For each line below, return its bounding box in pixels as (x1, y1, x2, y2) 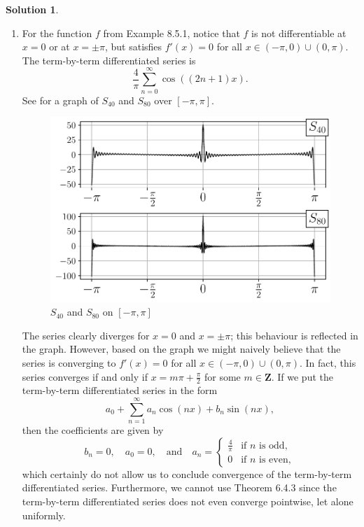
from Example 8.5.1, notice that (103, 25, 240, 40)
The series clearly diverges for (22, 328, 150, 342)
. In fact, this (300, 356, 356, 370)
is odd (259, 440, 285, 451)
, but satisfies (104, 39, 162, 54)
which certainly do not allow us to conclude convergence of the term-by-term (22, 466, 352, 481)
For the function (22, 25, 92, 40)
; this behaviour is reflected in (230, 328, 358, 342)
